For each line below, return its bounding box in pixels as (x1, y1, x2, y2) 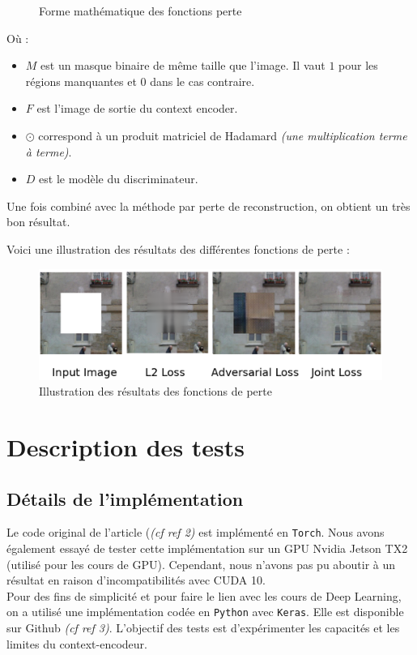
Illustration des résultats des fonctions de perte (39, 383, 272, 400)
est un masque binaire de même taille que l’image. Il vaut (40, 57, 326, 74)
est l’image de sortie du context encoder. (36, 100, 238, 117)
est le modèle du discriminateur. (39, 170, 198, 187)
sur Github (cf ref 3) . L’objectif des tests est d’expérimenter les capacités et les (6, 619, 400, 636)
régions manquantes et (25, 72, 137, 89)
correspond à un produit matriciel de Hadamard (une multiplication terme (38, 126, 407, 143)
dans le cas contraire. (150, 72, 255, 89)
